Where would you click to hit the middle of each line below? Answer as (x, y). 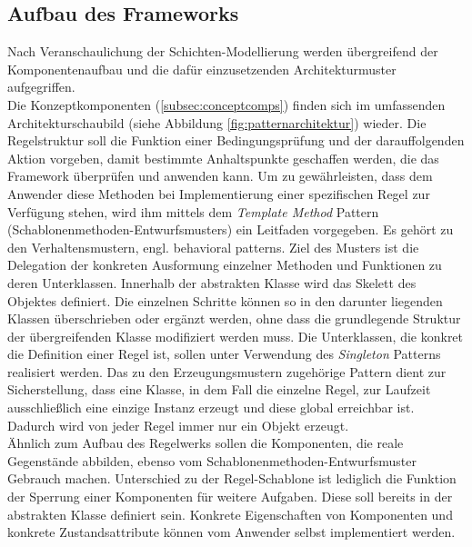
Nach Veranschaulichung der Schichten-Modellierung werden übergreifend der (223, 51)
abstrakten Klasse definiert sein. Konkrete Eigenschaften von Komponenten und (230, 514)
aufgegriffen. (41, 87)
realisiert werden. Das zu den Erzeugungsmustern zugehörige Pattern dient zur (227, 371)
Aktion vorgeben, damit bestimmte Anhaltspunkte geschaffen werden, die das (223, 158)
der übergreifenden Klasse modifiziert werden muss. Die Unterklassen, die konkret (236, 336)
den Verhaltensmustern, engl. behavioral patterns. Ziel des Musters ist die (213, 247)
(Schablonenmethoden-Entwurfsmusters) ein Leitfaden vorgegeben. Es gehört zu (231, 229)
